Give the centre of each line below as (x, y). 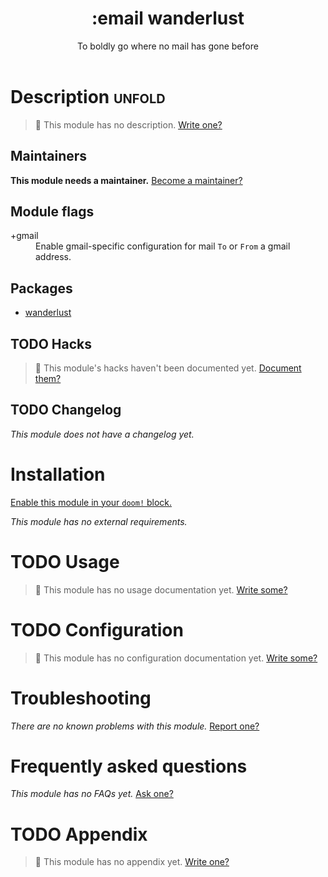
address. (53, 257)
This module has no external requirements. (99, 521)
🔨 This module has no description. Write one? (128, 124)
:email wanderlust (168, 18)
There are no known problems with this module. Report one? (135, 726)
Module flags (52, 211)
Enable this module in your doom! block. (91, 502)
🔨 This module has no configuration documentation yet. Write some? (176, 658)
